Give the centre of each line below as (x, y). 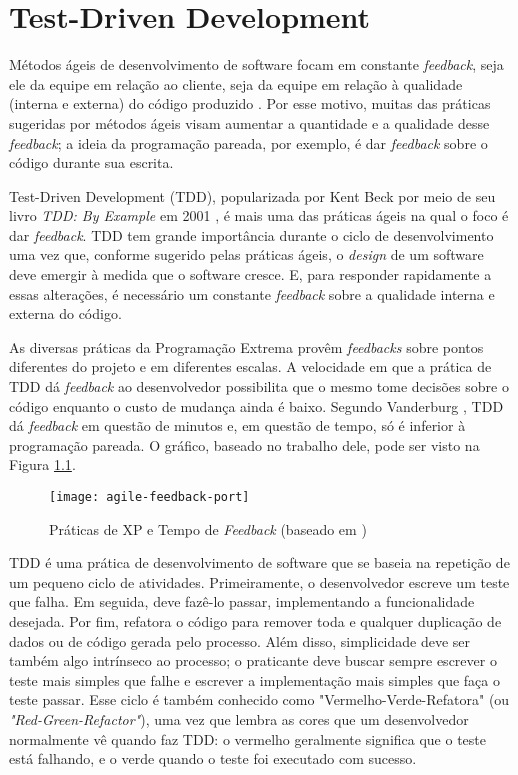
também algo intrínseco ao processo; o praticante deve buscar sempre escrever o (253, 660)
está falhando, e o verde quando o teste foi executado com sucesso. (213, 758)
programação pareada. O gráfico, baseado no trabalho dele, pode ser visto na (244, 444)
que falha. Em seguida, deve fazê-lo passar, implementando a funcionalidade (242, 601)
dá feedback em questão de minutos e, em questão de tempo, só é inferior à (237, 425)
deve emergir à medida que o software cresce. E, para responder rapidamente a (250, 274)
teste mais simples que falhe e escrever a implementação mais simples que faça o (254, 679)
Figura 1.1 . (42, 464)
